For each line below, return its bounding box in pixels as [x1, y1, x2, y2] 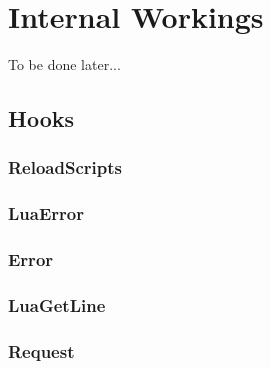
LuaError [8, 201, 84, 226]
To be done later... [8, 54, 121, 75]
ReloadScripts [8, 155, 122, 180]
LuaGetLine [8, 292, 106, 317]
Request [8, 338, 75, 363]
